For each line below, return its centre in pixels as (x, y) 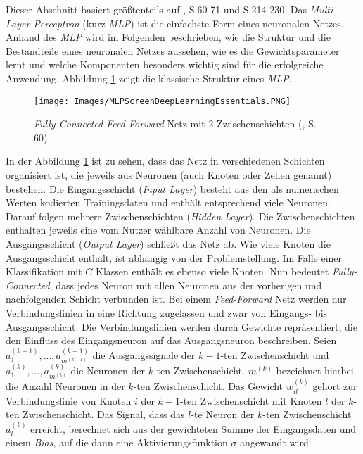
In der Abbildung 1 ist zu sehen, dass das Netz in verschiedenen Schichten (165, 161)
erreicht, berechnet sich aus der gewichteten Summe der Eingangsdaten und (193, 428)
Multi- (323, 9)
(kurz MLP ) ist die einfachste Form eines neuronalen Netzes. (213, 23)
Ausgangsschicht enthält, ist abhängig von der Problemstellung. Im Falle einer (174, 257)
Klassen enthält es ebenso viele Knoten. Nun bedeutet (212, 271)
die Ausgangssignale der (144, 354)
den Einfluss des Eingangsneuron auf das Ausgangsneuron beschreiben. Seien (171, 340)
